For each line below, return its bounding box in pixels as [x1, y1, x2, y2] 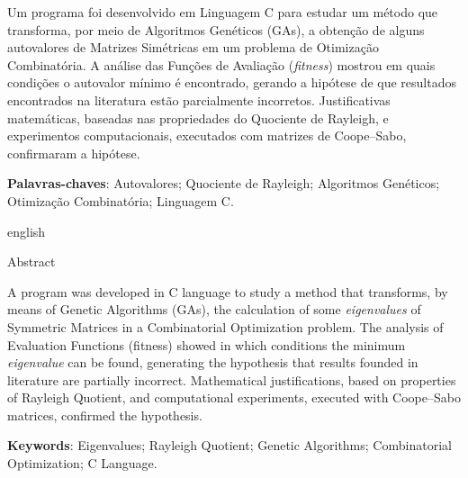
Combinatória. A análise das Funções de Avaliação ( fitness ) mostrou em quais [7, 55, 436, 74]
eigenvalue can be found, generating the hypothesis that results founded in [7, 353, 418, 372]
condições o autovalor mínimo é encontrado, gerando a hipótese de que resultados [7, 73, 456, 92]
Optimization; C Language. [7, 454, 157, 473]
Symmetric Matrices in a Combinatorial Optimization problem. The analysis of [7, 317, 444, 336]
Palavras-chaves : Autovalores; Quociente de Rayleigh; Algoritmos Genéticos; [7, 174, 440, 193]
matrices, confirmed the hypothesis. [7, 405, 202, 424]
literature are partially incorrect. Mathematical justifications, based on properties [7, 370, 456, 389]
